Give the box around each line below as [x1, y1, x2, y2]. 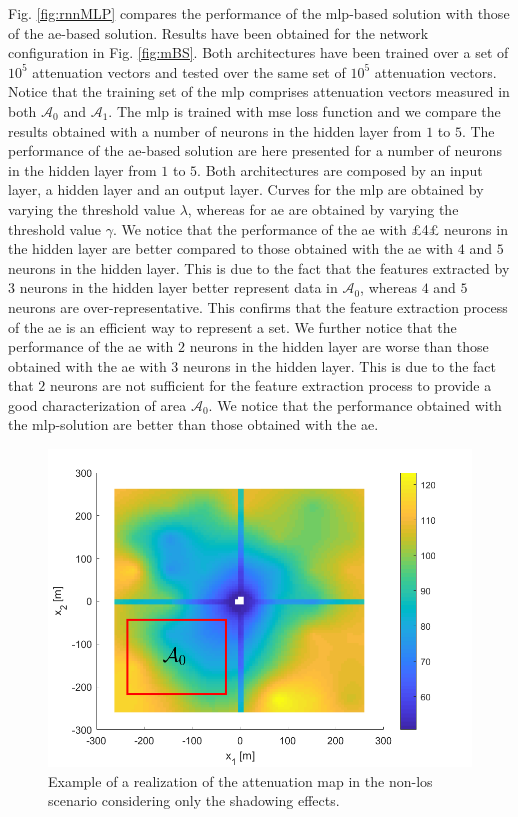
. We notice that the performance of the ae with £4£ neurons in [113, 218, 508, 239]
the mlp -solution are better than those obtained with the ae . [8, 414, 379, 435]
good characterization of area [8, 394, 187, 415]
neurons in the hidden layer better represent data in [19, 277, 338, 298]
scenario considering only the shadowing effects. [48, 790, 340, 811]
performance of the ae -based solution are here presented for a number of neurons [8, 140, 503, 161]
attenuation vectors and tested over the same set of [32, 61, 346, 82]
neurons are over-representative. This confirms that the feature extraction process [8, 296, 508, 317]
